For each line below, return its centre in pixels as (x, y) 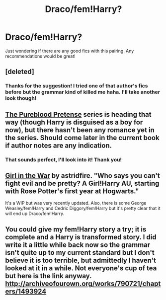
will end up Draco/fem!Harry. (35, 214)
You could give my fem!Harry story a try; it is (76, 229)
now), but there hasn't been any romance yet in (80, 130)
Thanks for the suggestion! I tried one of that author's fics (77, 86)
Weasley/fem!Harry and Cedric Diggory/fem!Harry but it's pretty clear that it (83, 208)
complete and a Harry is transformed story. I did (81, 237)
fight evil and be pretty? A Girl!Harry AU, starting (82, 183)
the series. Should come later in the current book (83, 138)
